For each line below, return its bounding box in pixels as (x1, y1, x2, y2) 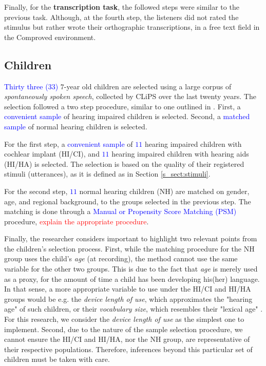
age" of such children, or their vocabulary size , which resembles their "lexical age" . (4, 303, 263, 314)
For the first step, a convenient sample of (4, 138, 133, 149)
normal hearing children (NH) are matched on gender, (79, 185, 250, 196)
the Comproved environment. (4, 31, 96, 42)
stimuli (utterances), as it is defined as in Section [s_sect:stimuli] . (4, 168, 211, 179)
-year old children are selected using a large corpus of (64, 81, 232, 91)
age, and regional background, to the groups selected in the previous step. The (4, 196, 251, 206)
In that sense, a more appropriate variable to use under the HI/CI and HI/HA (4, 283, 251, 294)
